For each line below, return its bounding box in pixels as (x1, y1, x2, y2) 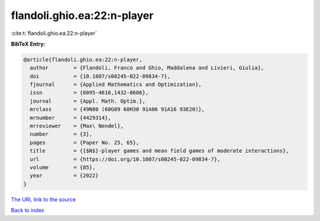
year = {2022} (30, 172, 99, 179)
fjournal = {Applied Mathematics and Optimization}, (30, 81, 202, 88)
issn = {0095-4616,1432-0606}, (30, 89, 149, 96)
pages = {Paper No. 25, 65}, (30, 139, 139, 146)
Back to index (11, 207, 44, 214)
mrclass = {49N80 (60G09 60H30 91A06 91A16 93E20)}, (30, 106, 205, 113)
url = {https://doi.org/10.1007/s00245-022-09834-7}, (30, 156, 220, 162)
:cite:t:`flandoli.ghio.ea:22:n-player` (11, 30, 97, 37)
